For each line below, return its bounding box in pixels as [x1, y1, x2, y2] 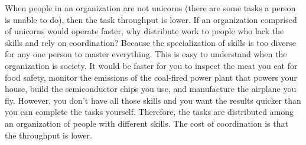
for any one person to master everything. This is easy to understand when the [5, 48, 287, 60]
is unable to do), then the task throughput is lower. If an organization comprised [5, 13, 297, 25]
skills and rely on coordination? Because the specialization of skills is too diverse [5, 36, 296, 48]
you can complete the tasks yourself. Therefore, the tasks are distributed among [5, 106, 294, 118]
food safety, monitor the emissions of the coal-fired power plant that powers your [5, 71, 297, 83]
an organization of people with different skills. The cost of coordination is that [5, 117, 288, 129]
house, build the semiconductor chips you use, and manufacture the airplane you [5, 83, 297, 95]
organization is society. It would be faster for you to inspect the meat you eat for [5, 59, 298, 71]
